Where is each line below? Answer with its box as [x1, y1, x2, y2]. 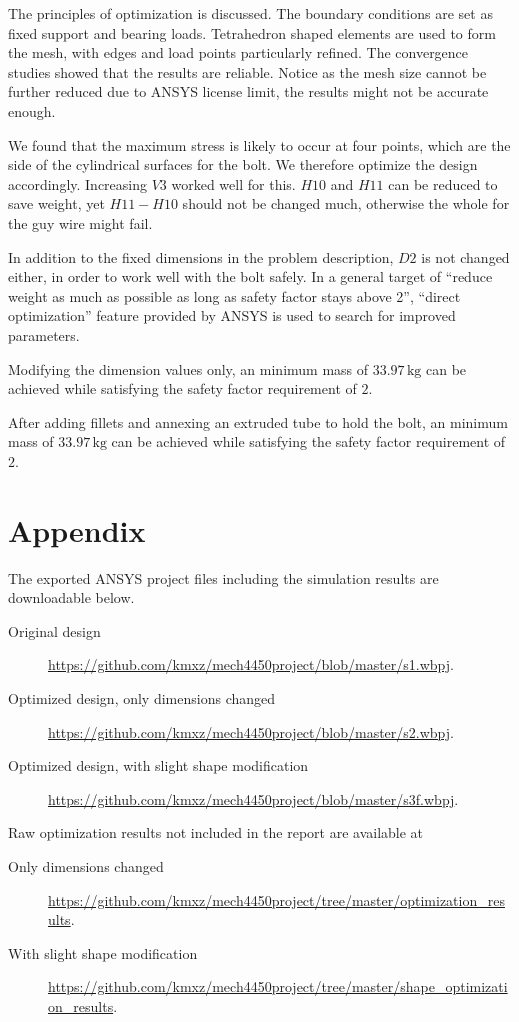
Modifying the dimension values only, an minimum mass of [8, 358, 369, 379]
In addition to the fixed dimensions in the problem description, [8, 246, 394, 267]
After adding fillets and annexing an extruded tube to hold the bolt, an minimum [8, 411, 508, 432]
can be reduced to [388, 173, 498, 194]
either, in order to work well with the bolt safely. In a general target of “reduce [8, 266, 493, 287]
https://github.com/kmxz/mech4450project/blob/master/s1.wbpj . [48, 654, 454, 675]
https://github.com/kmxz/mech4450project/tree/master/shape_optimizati [48, 976, 508, 997]
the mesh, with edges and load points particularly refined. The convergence [8, 42, 469, 63]
